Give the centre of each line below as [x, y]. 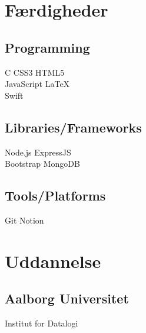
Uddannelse [53, 261]
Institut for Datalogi [42, 323]
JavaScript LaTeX [37, 84]
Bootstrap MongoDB [42, 164]
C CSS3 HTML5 [35, 72]
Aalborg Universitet [67, 298]
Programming [47, 47]
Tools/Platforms [55, 195]
